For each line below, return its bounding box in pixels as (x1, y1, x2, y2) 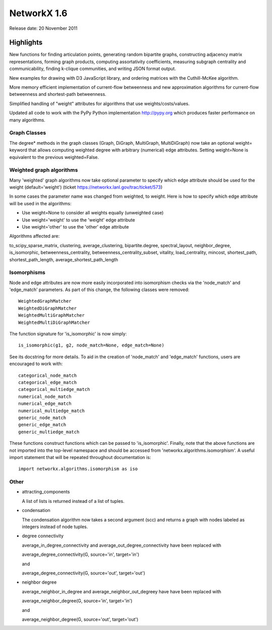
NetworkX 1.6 (9, 8, 67, 19)
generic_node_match (18, 415, 66, 421)
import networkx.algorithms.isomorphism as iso (18, 466, 138, 472)
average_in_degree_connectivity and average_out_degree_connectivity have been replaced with (22, 542, 222, 548)
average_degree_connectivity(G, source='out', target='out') (22, 570, 146, 576)
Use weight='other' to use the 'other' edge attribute (22, 223, 129, 230)
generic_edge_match (18, 422, 66, 428)
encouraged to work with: (9, 361, 63, 367)
